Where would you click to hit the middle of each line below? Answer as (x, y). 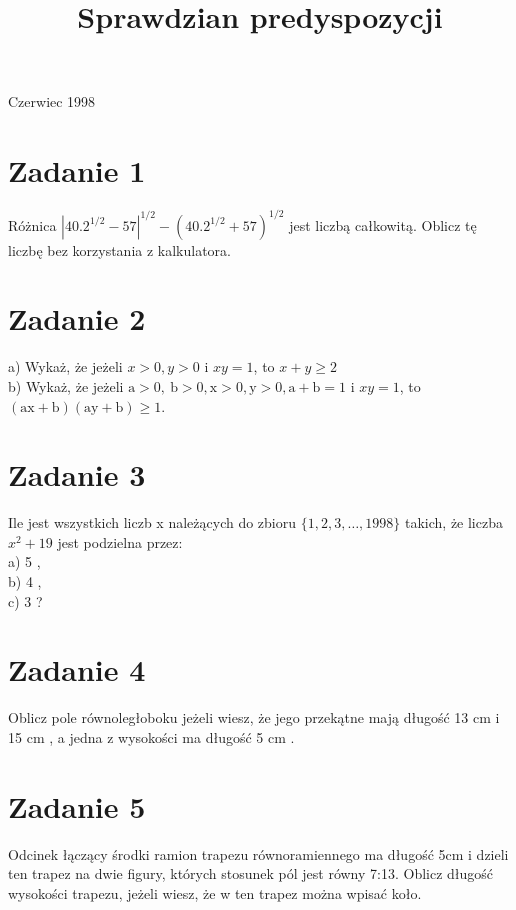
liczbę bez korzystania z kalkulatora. (119, 249)
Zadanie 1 (77, 170)
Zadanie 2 (77, 318)
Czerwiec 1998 (52, 101)
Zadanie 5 (77, 805)
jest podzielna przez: (120, 541)
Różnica (32, 224)
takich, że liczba (453, 522)
